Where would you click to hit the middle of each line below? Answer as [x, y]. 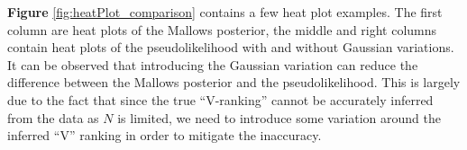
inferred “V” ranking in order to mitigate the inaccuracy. [165, 135]
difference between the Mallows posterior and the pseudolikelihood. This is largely [234, 82]
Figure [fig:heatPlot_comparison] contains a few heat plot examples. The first [225, 12]
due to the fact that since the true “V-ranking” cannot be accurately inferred [220, 99]
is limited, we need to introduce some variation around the [279, 117]
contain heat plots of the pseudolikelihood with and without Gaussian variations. [231, 47]
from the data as [53, 117]
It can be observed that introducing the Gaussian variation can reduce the [213, 64]
